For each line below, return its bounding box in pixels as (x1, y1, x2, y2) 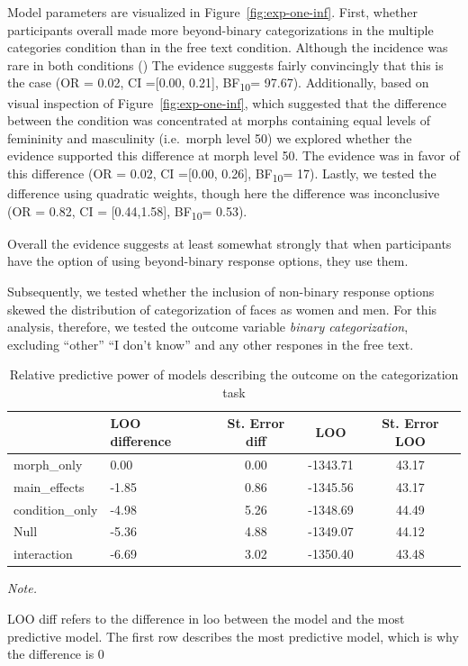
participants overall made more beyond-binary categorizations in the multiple (7, 20, 434, 39)
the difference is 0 (7, 644, 104, 663)
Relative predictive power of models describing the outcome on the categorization (9, 365, 459, 384)
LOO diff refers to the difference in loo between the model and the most (7, 608, 405, 627)
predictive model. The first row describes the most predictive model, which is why (7, 626, 459, 645)
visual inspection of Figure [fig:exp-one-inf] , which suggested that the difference (7, 93, 446, 112)
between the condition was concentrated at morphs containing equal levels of (7, 111, 431, 130)
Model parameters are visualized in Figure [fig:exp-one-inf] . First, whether (7, 3, 418, 21)
